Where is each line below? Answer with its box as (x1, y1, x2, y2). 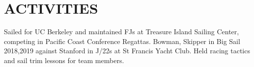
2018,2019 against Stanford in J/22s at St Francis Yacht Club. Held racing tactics (4, 45, 250, 56)
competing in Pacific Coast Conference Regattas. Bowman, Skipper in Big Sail (4, 36, 240, 46)
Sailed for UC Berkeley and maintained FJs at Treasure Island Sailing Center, (4, 26, 239, 37)
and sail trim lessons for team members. (4, 55, 124, 65)
